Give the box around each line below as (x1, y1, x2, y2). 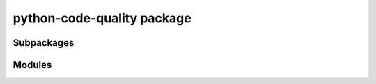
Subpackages (13, 37, 75, 49)
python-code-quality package (13, 10, 191, 26)
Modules (13, 59, 52, 71)
